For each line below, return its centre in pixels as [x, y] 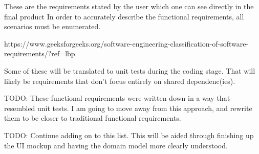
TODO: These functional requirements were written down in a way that [117, 98]
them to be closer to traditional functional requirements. [93, 118]
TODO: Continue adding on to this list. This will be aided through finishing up [129, 135]
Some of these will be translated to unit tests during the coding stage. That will [130, 70]
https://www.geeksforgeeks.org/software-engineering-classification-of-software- [126, 43]
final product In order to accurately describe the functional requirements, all [124, 16]
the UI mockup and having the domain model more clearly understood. [116, 145]
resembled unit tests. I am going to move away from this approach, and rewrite [128, 108]
